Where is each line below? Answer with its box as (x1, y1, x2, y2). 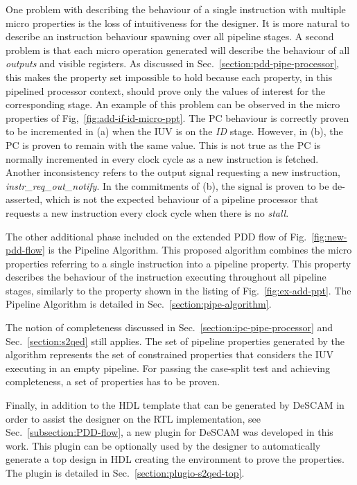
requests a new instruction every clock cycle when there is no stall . (6, 205, 289, 220)
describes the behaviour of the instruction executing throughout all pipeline (6, 270, 326, 284)
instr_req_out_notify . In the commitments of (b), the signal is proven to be (6, 178, 329, 193)
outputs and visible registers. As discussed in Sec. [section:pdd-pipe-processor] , (6, 56, 340, 71)
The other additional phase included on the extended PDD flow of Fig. (6, 229, 307, 243)
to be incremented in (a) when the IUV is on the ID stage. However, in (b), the (6, 124, 343, 139)
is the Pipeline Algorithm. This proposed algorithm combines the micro (48, 242, 352, 257)
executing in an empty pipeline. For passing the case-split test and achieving (6, 360, 331, 375)
